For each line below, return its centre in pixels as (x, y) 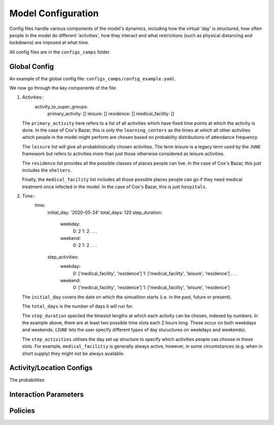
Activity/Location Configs (51, 368)
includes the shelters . (47, 170)
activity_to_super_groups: (61, 106)
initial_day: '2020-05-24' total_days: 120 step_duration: (105, 212)
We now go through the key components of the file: (63, 88)
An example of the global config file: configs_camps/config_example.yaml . (93, 78)
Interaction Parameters (47, 395)
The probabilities (27, 380)
